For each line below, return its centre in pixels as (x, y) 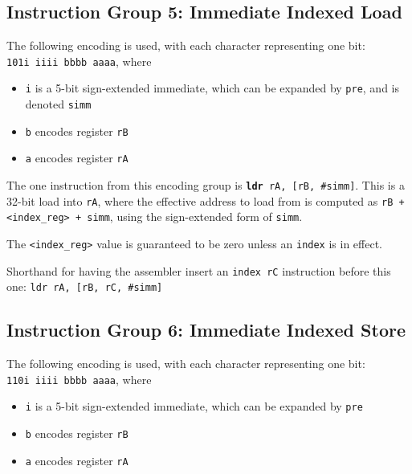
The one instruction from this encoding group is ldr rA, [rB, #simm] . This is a (206, 185)
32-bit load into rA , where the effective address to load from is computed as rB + (206, 200)
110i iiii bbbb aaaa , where (79, 379)
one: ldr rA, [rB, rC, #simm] (85, 286)
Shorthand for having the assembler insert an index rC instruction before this (199, 270)
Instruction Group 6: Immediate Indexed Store (206, 330)
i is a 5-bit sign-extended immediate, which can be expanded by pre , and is (212, 88)
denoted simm (58, 104)
